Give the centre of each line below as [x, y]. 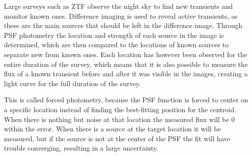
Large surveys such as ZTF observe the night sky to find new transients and [118, 6]
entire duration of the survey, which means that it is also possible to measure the [126, 64]
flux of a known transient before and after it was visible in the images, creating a [126, 74]
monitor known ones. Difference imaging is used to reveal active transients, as [121, 16]
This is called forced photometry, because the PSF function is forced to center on [126, 100]
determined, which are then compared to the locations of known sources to [116, 45]
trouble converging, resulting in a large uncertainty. [81, 148]
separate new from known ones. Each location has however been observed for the [126, 54]
